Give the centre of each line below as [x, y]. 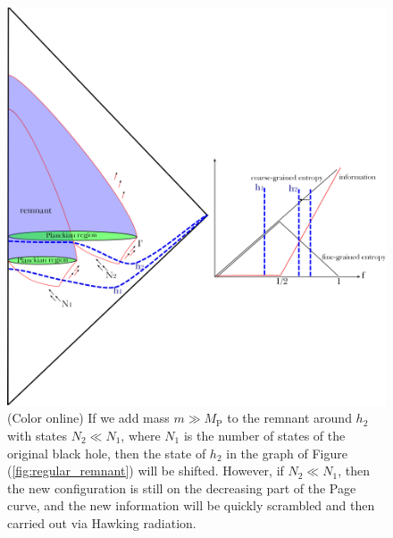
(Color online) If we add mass [88, 418]
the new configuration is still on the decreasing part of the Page [182, 488]
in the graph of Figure [287, 453]
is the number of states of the [264, 435]
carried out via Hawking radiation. [102, 522]
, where [141, 435]
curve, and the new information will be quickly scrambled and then [191, 505]
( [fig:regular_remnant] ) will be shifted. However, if [146, 471]
